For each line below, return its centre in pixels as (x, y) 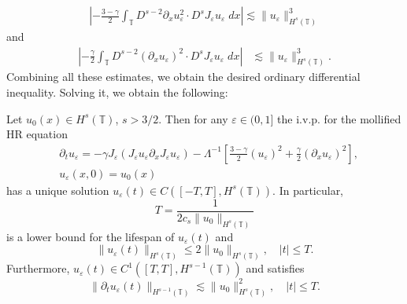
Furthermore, (38, 268)
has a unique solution (58, 190)
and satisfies (275, 268)
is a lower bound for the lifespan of (91, 236)
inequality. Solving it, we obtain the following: (117, 92)
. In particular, (308, 190)
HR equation (37, 134)
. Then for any (193, 118)
